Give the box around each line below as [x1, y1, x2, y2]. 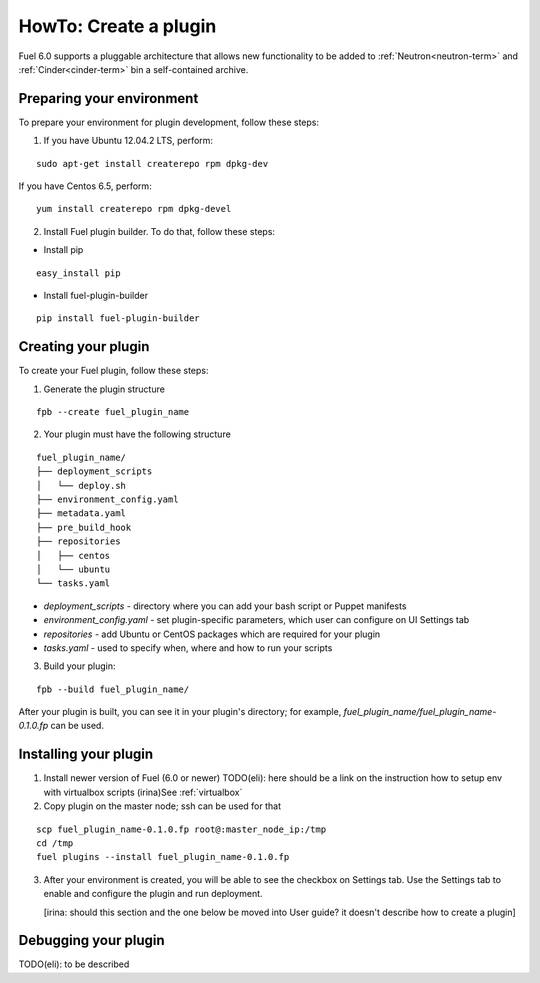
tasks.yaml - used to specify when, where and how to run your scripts [43, 641, 333, 654]
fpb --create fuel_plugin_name [36, 406, 190, 418]
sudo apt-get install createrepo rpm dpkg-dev [36, 158, 269, 169]
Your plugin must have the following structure [43, 428, 232, 440]
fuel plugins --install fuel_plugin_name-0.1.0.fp [36, 851, 290, 863]
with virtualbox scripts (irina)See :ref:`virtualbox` [43, 786, 243, 798]
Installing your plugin [18, 746, 154, 763]
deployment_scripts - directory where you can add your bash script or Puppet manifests [43, 600, 407, 612]
